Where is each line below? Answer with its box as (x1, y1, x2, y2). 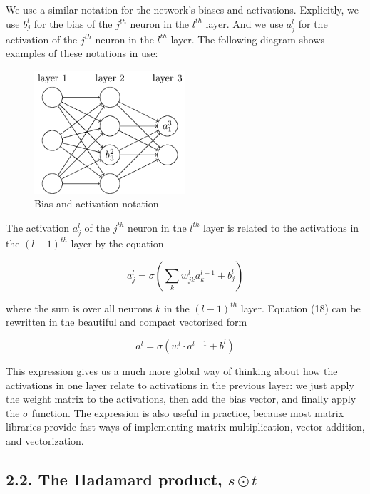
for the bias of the (34, 16, 113, 31)
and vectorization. (6, 433, 84, 448)
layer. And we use (205, 16, 284, 31)
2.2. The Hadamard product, (6, 468, 222, 490)
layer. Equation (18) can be (240, 300, 361, 315)
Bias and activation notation (34, 196, 159, 211)
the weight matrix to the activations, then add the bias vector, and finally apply (6, 391, 356, 406)
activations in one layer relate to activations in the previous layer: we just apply (6, 377, 354, 392)
